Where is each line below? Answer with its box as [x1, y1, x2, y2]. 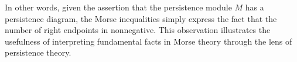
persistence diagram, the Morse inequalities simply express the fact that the [5, 12, 277, 24]
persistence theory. [5, 46, 71, 59]
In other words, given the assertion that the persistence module [5, 1, 232, 13]
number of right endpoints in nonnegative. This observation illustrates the [5, 24, 271, 36]
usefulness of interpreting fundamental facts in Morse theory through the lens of [5, 35, 292, 47]
